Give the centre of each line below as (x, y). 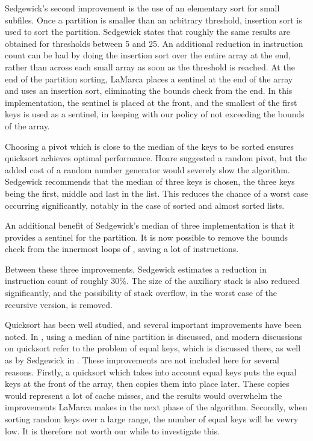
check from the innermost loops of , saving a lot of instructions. (122, 249)
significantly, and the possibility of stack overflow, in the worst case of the (141, 293)
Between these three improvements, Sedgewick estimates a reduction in (136, 269)
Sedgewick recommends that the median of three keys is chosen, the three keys (150, 181)
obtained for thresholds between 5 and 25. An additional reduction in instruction (154, 43)
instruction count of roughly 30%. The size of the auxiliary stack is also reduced (152, 281)
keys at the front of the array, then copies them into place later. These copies (147, 384)
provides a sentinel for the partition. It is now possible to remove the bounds (147, 237)
